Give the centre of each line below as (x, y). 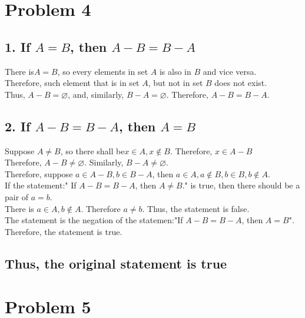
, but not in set (175, 83)
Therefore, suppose (39, 173)
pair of (17, 196)
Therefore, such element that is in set (72, 83)
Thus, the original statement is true (116, 263)
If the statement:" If (41, 185)
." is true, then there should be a (241, 185)
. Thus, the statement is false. (196, 208)
